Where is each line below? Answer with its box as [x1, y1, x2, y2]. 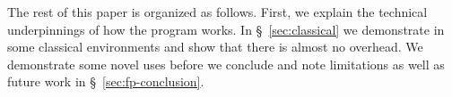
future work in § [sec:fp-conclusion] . [7, 72, 204, 91]
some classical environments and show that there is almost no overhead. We [7, 37, 423, 56]
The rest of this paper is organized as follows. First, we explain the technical [7, 3, 428, 20]
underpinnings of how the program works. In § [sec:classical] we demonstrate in [7, 20, 445, 38]
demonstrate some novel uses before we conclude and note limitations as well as [7, 54, 445, 73]
